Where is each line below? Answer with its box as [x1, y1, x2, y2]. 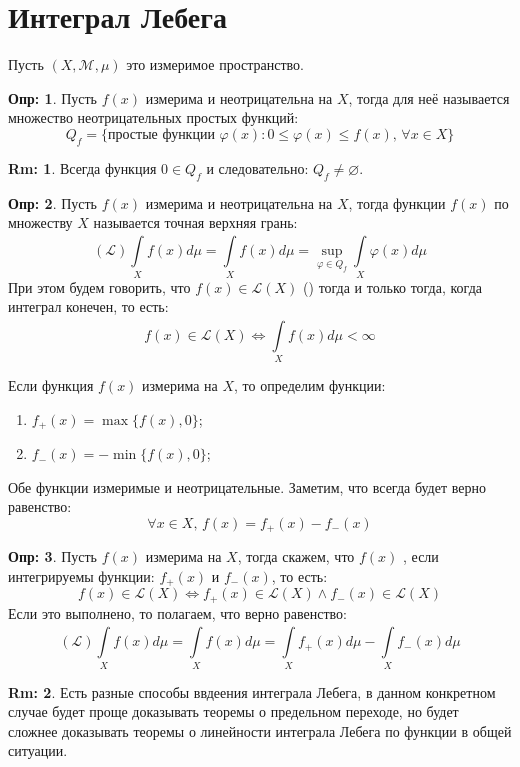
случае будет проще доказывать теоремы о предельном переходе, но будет [8, 701, 459, 722]
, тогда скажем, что [237, 546, 355, 567]
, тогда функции [348, 192, 446, 213]
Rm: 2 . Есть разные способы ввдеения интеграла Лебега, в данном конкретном [8, 681, 496, 702]
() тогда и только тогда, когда [303, 276, 482, 297]
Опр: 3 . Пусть [8, 546, 98, 567]
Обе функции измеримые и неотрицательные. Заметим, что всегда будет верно [8, 476, 486, 497]
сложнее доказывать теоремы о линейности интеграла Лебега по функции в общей [8, 720, 512, 741]
